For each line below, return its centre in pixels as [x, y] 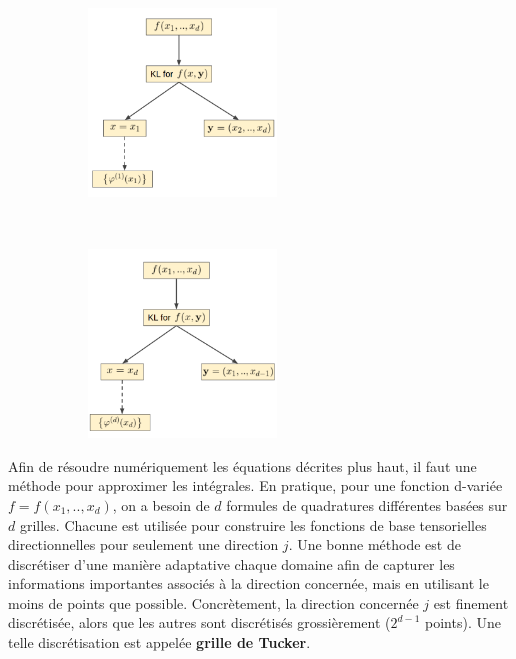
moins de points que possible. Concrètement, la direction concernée [213, 602]
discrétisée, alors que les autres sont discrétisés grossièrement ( [199, 622]
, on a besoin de [161, 504]
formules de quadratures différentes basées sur [367, 504]
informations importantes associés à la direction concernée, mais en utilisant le [248, 583]
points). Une [463, 622]
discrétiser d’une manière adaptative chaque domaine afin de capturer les [231, 563]
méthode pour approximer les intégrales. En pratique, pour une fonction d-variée [255, 485]
